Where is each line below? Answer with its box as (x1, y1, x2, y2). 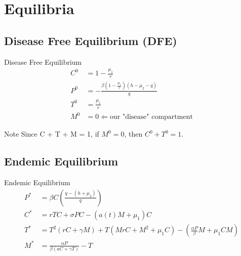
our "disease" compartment (109, 113, 193, 121)
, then (124, 129, 143, 139)
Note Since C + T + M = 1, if (4, 129, 99, 139)
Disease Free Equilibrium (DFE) (4, 32, 177, 48)
